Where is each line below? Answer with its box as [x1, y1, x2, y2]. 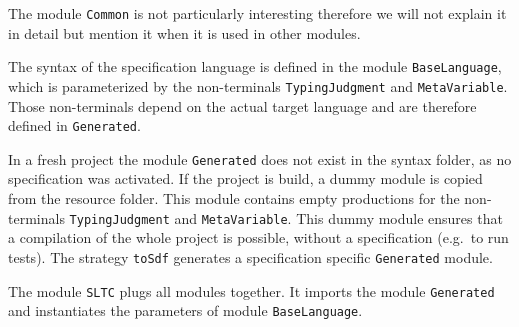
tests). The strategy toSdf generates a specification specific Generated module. [8, 246, 493, 267]
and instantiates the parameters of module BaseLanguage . [8, 300, 363, 321]
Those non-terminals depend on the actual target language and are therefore [8, 95, 477, 116]
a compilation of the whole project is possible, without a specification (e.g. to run [8, 227, 509, 248]
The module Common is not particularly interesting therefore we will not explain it [8, 3, 507, 23]
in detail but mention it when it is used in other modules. [8, 22, 361, 43]
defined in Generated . [8, 115, 141, 136]
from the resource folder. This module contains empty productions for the [8, 188, 460, 209]
